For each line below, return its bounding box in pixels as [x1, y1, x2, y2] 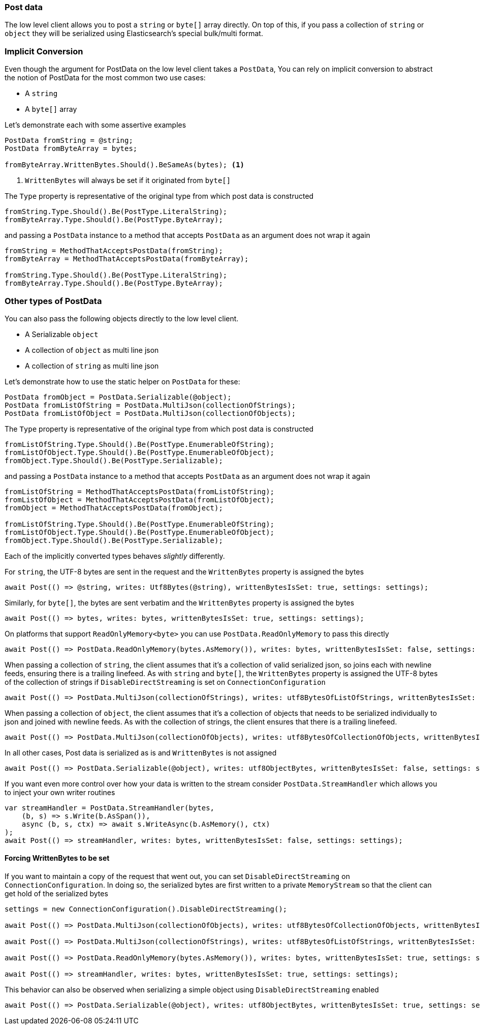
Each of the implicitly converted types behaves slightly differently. [5, 551, 225, 560]
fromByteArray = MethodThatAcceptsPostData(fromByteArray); [5, 255, 249, 263]
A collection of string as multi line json [25, 361, 159, 370]
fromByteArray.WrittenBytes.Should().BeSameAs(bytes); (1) [5, 161, 245, 169]
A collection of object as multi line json [25, 345, 159, 354]
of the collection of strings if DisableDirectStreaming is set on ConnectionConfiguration [5, 677, 326, 686]
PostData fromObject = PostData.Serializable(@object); [5, 392, 232, 401]
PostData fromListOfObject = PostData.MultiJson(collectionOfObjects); [5, 409, 296, 417]
